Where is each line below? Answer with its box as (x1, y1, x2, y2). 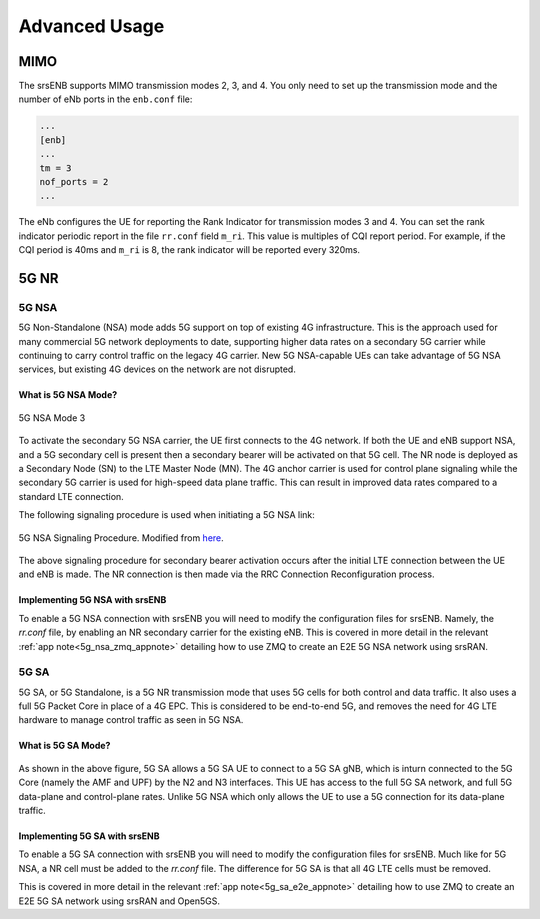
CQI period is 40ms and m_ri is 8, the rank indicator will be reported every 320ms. (18, 244, 360, 256)
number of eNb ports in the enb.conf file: (18, 93, 193, 105)
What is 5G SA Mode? (18, 740, 111, 752)
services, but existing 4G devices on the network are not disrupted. (18, 363, 297, 375)
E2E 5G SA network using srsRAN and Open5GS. (18, 895, 220, 907)
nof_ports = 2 (39, 176, 109, 187)
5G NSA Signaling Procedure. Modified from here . (18, 531, 224, 544)
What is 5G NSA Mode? (18, 389, 118, 401)
